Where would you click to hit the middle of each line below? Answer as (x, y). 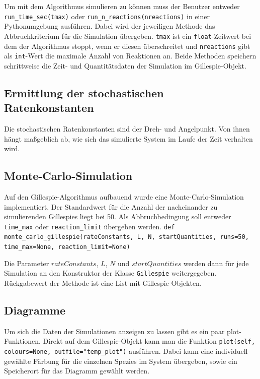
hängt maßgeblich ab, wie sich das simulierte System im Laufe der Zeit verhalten (128, 138)
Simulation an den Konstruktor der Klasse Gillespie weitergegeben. (110, 273)
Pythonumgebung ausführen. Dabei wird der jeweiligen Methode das (110, 26)
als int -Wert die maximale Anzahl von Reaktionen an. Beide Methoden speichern (130, 56)
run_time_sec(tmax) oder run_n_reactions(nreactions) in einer (107, 16)
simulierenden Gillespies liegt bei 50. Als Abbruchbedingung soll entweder (118, 216)
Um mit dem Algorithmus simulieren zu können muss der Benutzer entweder (122, 6)
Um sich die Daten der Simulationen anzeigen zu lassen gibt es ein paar (114, 331)
